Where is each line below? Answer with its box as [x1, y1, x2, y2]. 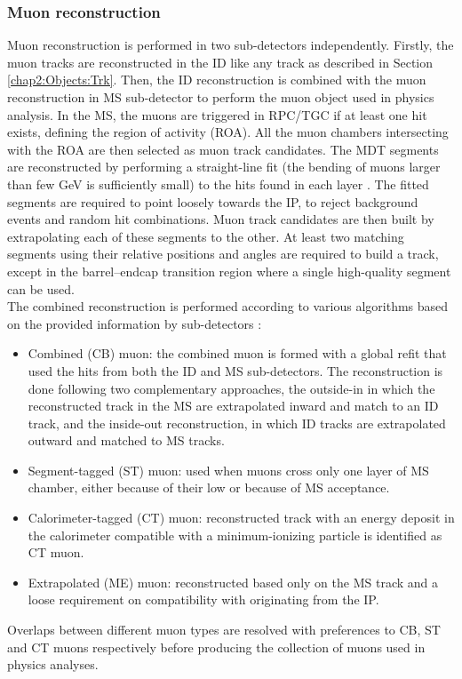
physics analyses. [7, 655, 99, 674]
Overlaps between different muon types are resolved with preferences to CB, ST [7, 620, 441, 639]
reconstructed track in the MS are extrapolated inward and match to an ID [28, 396, 439, 415]
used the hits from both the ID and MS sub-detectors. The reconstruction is [28, 361, 443, 379]
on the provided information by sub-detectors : [7, 314, 262, 332]
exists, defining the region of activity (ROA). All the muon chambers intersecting [7, 123, 449, 141]
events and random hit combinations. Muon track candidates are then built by [7, 210, 434, 228]
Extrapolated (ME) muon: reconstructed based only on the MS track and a [28, 572, 438, 591]
